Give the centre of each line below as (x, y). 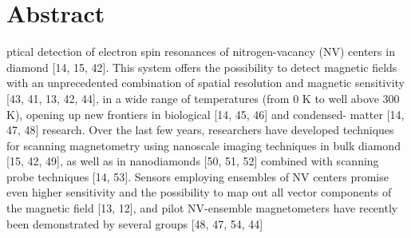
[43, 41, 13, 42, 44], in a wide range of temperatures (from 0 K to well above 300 (203, 98)
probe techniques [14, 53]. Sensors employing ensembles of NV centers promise (198, 176)
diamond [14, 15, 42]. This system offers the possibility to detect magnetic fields (202, 67)
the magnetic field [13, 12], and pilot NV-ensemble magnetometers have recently (202, 208)
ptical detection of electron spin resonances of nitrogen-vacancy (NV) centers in (201, 52)
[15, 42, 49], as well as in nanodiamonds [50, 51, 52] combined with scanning (193, 161)
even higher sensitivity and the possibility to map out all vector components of (199, 192)
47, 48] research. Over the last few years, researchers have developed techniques (200, 130)
